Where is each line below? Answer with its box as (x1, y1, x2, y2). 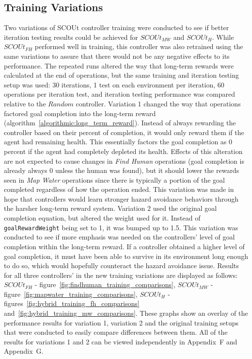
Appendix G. (4, 346, 44, 356)
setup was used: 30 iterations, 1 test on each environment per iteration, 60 (4, 79, 224, 89)
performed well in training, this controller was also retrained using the (34, 41, 243, 51)
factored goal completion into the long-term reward (4, 108, 156, 118)
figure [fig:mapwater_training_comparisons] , (4, 289, 138, 299)
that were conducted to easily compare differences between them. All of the (4, 327, 228, 337)
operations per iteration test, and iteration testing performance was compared (4, 89, 235, 99)
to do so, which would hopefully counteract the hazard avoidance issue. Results (4, 260, 239, 271)
